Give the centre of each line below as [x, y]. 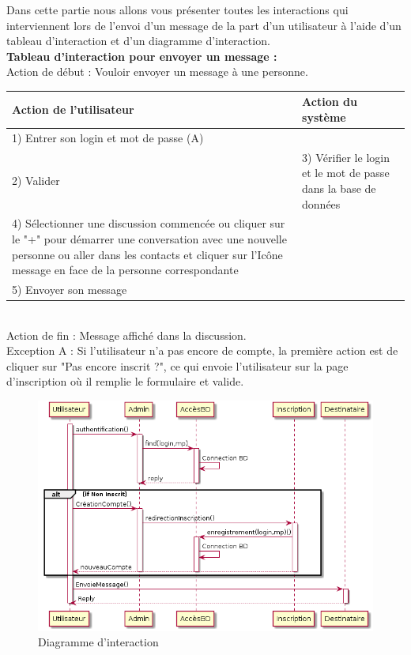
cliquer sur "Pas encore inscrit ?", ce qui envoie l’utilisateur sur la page [177, 365]
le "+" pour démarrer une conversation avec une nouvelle [149, 238]
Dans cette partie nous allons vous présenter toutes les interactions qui [177, 9]
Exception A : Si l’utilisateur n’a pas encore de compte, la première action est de [202, 350]
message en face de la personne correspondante [125, 270]
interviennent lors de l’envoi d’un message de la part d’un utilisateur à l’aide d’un [204, 25]
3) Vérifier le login [346, 157]
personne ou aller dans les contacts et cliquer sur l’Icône [147, 254]
